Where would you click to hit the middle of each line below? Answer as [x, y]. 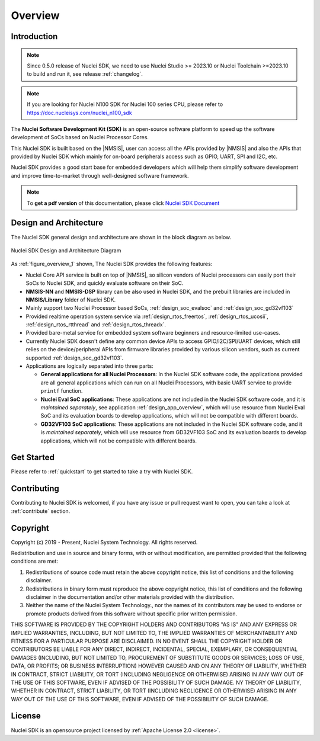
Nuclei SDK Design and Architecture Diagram [66, 250]
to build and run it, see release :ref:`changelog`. [85, 74]
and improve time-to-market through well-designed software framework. [100, 175]
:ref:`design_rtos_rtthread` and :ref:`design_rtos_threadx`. [96, 325]
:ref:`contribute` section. [41, 511]
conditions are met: [35, 561]
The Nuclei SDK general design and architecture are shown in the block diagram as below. [121, 237]
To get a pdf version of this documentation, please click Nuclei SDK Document [123, 203]
